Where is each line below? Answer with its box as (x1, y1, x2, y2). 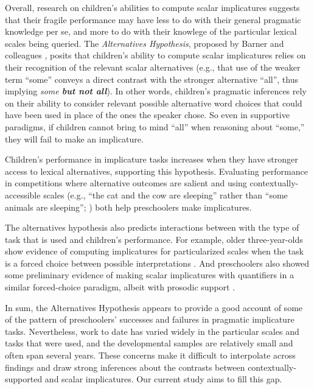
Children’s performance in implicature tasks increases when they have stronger (5, 153, 298, 166)
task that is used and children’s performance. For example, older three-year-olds (5, 233, 303, 245)
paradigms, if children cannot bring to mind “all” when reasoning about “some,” (5, 120, 305, 133)
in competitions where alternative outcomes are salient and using (5, 177, 247, 189)
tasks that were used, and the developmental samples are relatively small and (5, 337, 293, 349)
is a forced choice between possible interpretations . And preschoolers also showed (5, 256, 310, 269)
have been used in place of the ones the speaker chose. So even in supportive (5, 108, 290, 121)
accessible (5, 188, 41, 201)
